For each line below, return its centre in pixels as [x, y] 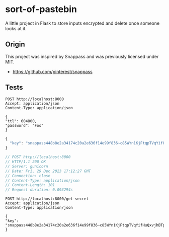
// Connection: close [28, 176]
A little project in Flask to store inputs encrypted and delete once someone [82, 23]
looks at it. [16, 28]
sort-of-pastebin [41, 9]
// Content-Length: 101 [30, 185]
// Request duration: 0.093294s [39, 190]
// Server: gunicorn [27, 166]
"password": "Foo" [24, 125]
